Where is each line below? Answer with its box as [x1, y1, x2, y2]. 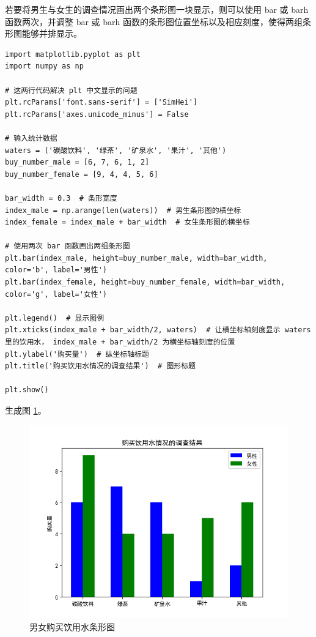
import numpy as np [5, 62, 84, 71]
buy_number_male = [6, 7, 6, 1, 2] [5, 158, 150, 167]
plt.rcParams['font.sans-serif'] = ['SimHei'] [5, 98, 197, 107]
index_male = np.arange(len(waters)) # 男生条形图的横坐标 [5, 206, 241, 215]
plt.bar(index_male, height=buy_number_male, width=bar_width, [5, 253, 268, 263]
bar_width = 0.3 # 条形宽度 [5, 193, 117, 203]
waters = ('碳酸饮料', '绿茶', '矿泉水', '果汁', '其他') [5, 146, 227, 155]
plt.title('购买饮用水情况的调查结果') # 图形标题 [5, 362, 196, 371]
